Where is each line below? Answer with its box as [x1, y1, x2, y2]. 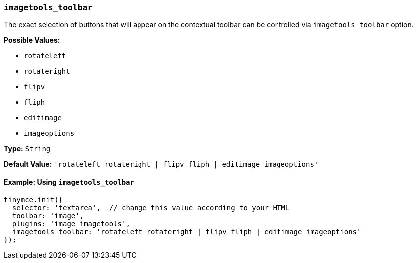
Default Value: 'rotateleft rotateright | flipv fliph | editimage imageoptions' [4, 160, 319, 169]
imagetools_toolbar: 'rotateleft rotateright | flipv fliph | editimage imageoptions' [12, 227, 361, 236]
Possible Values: [4, 36, 60, 45]
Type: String [4, 144, 51, 153]
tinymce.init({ [4, 195, 63, 204]
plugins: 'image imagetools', [12, 219, 130, 228]
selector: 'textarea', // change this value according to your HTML [12, 203, 290, 212]
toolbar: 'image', [12, 211, 84, 220]
